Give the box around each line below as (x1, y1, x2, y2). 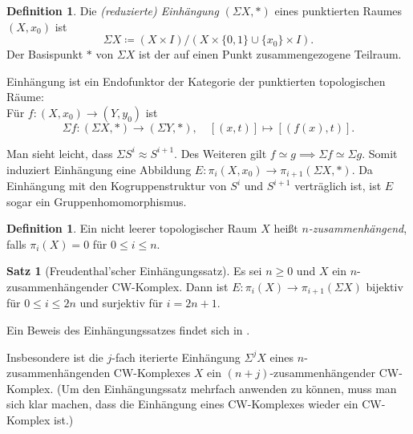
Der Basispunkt (6, 46, 83, 63)
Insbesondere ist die (6, 348, 103, 365)
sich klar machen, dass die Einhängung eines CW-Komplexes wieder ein (6, 395, 358, 412)
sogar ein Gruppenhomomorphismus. (6, 193, 187, 209)
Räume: (6, 88, 44, 105)
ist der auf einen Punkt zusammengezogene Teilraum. (139, 46, 402, 63)
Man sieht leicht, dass (6, 144, 113, 161)
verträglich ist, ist (294, 177, 382, 194)
